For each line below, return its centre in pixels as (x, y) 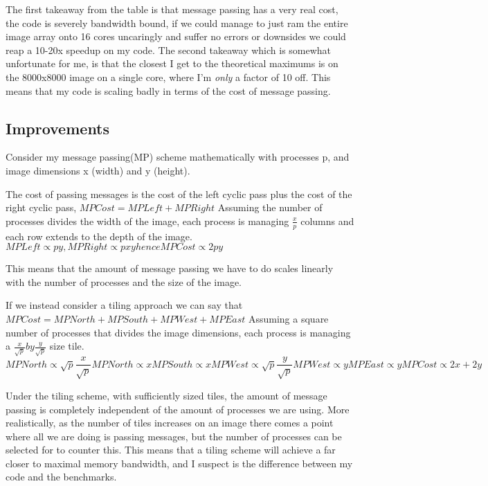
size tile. (67, 346)
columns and (327, 220)
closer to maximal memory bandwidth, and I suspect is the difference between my (179, 463)
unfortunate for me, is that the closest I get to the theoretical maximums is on (172, 63)
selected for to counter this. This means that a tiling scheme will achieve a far (171, 450)
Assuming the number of (270, 207)
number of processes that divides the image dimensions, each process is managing (178, 332)
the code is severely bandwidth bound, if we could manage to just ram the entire (177, 22)
